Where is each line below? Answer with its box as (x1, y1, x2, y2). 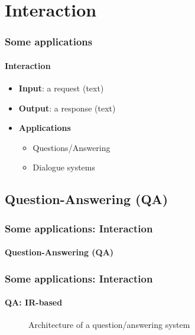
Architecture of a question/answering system (28, 318, 190, 331)
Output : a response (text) (18, 101, 116, 114)
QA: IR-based (5, 296, 63, 308)
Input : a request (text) (18, 82, 104, 94)
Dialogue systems (32, 161, 95, 173)
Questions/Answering (32, 141, 110, 153)
